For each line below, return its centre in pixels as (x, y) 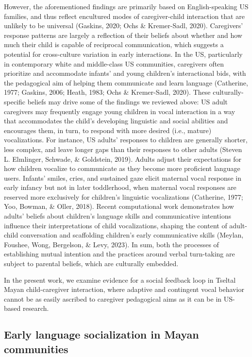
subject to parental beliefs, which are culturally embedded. (91, 263)
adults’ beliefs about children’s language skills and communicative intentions (118, 216)
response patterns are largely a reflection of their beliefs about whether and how (123, 35)
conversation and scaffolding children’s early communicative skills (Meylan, (132, 235)
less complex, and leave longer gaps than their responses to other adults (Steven (123, 149)
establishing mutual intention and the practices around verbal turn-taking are (119, 254)
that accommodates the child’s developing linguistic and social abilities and (116, 121)
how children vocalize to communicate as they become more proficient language (122, 168)
